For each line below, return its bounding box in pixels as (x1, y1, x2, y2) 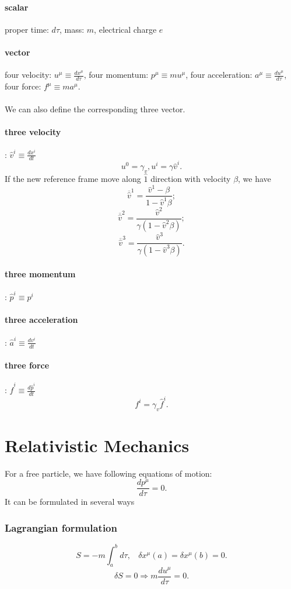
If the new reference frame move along (5, 173, 141, 184)
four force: (5, 80, 41, 92)
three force (5, 359, 50, 371)
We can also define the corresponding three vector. (5, 103, 185, 115)
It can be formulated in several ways (5, 495, 135, 508)
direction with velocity (150, 173, 231, 184)
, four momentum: (83, 68, 149, 81)
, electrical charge (94, 23, 157, 35)
